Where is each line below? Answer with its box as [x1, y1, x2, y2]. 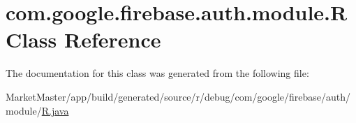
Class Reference [6, 25, 161, 54]
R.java [41, 103, 69, 117]
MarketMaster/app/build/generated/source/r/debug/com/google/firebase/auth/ [6, 89, 351, 103]
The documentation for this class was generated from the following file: [6, 66, 309, 80]
